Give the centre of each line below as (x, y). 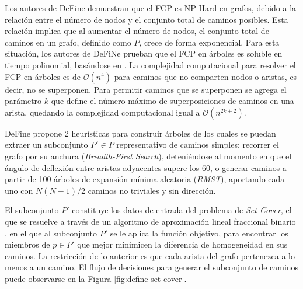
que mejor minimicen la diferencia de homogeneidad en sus (182, 244)
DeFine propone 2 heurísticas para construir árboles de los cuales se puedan (140, 133)
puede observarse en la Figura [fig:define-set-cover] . (96, 278)
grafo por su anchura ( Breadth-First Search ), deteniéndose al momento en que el (148, 156)
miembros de (27, 244)
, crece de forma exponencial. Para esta (209, 42)
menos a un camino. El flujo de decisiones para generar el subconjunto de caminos (152, 267)
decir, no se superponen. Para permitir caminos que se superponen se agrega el (146, 89)
